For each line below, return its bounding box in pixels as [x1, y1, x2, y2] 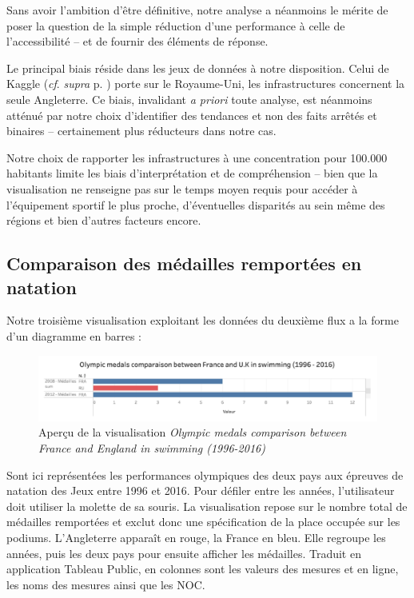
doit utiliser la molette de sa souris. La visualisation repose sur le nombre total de [6, 497, 408, 514]
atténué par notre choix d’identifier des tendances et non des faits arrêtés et [6, 106, 377, 123]
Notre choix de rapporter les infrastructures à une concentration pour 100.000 [6, 149, 388, 165]
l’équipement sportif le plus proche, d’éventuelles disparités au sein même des [6, 196, 385, 213]
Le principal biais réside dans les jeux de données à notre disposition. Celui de [6, 59, 389, 76]
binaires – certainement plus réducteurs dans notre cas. [6, 122, 277, 139]
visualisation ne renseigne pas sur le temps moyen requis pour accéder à [6, 180, 358, 197]
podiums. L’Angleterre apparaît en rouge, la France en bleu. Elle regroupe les [6, 529, 386, 546]
